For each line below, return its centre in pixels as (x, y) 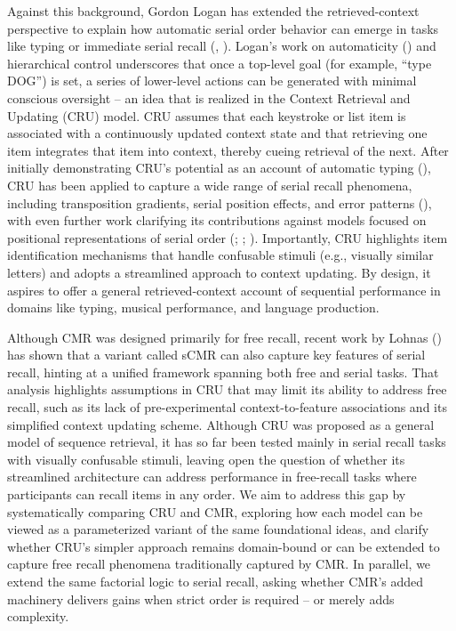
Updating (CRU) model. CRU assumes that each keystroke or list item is (207, 115)
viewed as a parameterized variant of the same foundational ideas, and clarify (218, 529)
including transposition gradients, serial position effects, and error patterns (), (220, 202)
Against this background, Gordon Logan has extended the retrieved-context (213, 11)
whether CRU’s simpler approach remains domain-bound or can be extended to (224, 546)
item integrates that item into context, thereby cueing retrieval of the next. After (228, 150)
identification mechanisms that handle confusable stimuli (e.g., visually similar (220, 255)
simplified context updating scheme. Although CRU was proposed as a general (221, 424)
